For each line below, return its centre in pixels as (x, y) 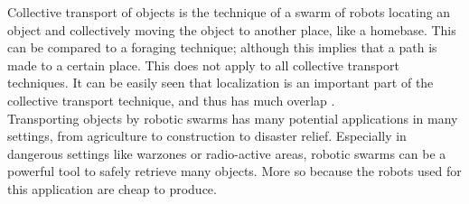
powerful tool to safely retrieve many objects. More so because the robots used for (234, 171)
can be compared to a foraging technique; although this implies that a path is (222, 47)
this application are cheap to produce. (112, 188)
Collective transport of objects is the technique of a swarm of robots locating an (229, 12)
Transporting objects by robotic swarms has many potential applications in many (233, 118)
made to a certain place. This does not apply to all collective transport (203, 65)
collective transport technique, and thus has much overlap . (171, 100)
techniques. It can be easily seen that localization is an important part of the (220, 83)
